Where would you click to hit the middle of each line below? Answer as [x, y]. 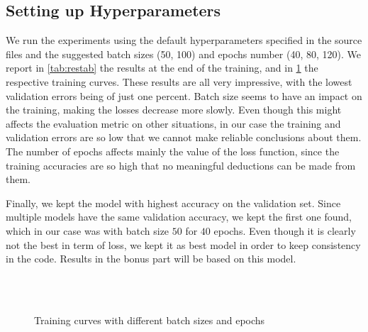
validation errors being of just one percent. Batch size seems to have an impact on [184, 95]
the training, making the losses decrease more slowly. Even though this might [174, 110]
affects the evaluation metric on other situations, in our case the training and [173, 123]
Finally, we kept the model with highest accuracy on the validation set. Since [173, 203]
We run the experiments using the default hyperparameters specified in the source [184, 40]
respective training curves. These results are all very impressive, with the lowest [179, 81]
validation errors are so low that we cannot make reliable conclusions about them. [184, 137]
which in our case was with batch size [88, 230]
